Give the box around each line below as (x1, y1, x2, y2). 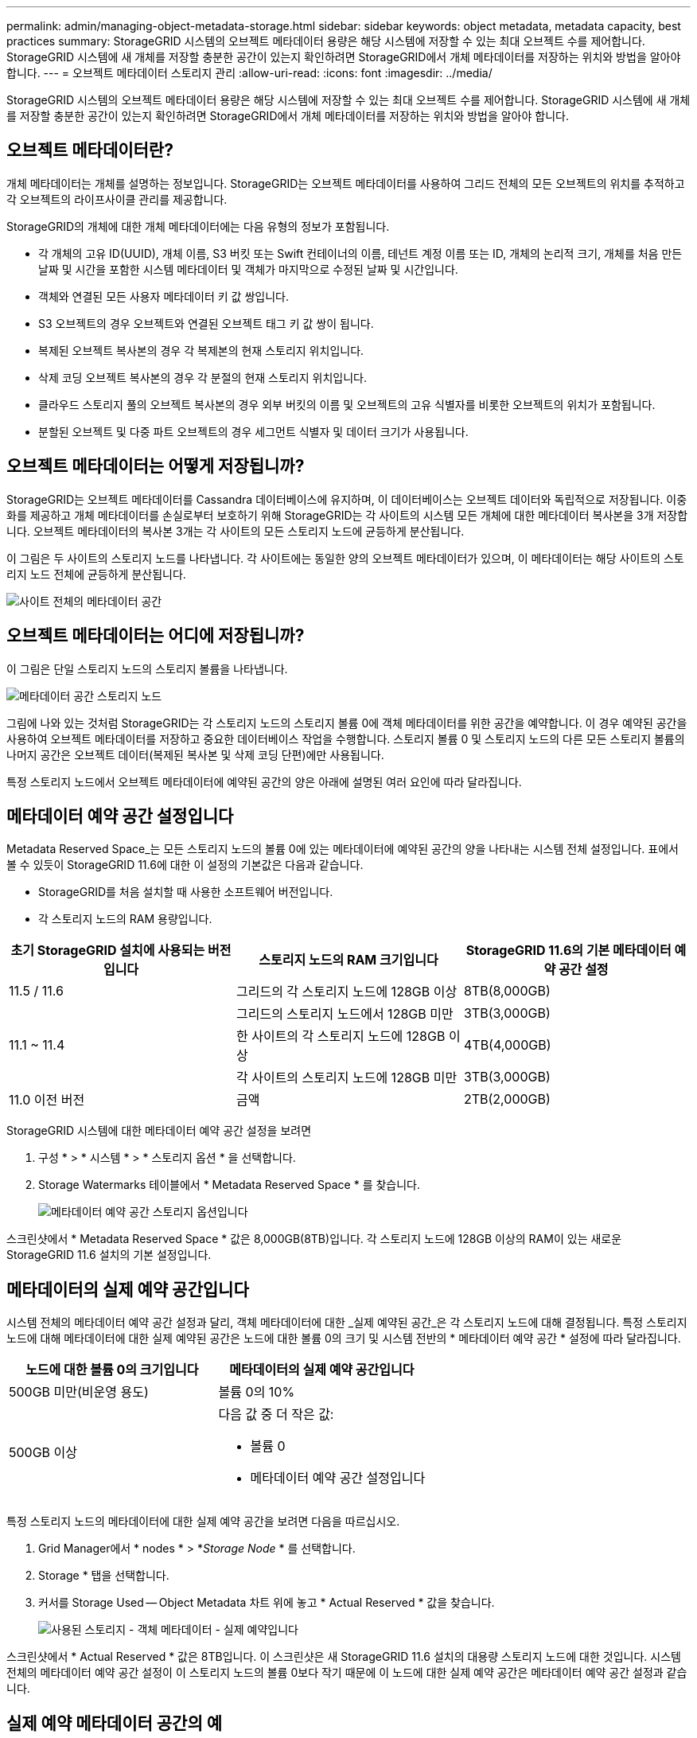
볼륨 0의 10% (218, 1384, 295, 1401)
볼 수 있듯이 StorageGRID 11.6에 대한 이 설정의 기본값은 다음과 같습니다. (6, 858, 364, 872)
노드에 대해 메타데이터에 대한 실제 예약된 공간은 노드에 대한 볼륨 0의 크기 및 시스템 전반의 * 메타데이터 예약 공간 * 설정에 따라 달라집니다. (6, 1331, 681, 1346)
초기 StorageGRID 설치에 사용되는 (10, 942, 205, 959)
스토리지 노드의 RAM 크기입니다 (259, 952, 438, 968)
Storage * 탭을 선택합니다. (38, 1568, 169, 1583)
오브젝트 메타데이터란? (6, 140, 173, 161)
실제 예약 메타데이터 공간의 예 (6, 1713, 223, 1733)
